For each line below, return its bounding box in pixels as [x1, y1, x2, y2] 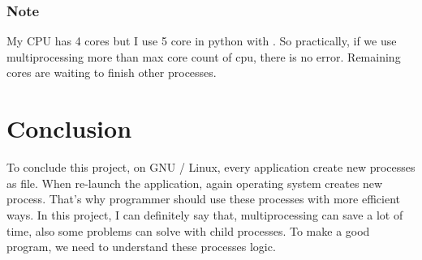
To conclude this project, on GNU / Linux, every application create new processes [6, 159, 416, 176]
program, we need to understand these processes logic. [6, 238, 276, 255]
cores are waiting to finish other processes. [6, 64, 217, 81]
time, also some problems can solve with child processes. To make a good [6, 222, 370, 239]
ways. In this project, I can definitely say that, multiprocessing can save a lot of [6, 206, 403, 223]
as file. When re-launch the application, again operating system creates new [6, 174, 383, 191]
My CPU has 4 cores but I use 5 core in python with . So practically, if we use [6, 32, 397, 49]
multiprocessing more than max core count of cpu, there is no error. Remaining [6, 48, 401, 65]
